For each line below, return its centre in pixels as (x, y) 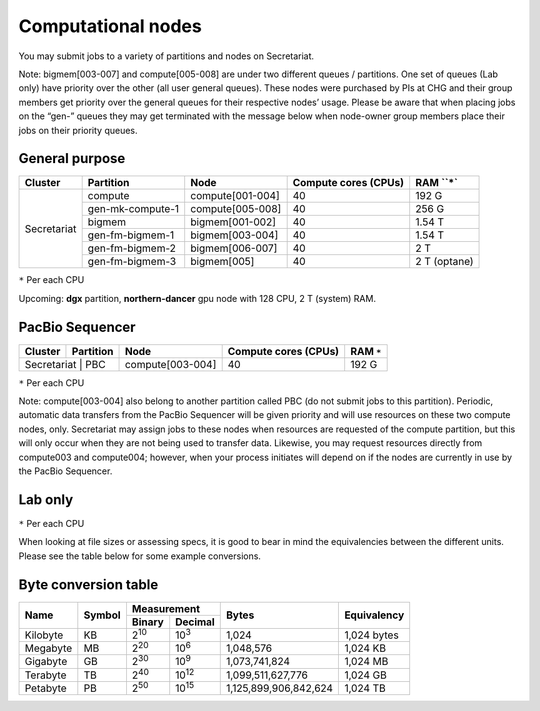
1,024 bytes (371, 635)
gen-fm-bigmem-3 (132, 262)
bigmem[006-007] (234, 248)
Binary (147, 622)
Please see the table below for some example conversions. (140, 556)
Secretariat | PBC (65, 364)
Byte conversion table (88, 584)
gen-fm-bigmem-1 (131, 235)
